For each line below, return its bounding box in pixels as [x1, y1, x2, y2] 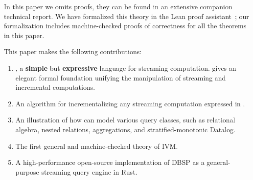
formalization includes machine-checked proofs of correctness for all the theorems [4, 20, 247, 31]
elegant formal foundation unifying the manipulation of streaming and [15, 72, 226, 82]
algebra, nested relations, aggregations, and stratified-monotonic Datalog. [15, 124, 235, 134]
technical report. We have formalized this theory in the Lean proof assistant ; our [4, 11, 249, 21]
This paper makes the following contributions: [4, 46, 142, 57]
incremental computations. [15, 82, 95, 92]
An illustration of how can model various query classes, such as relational [15, 115, 235, 125]
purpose [15, 166, 39, 177]
